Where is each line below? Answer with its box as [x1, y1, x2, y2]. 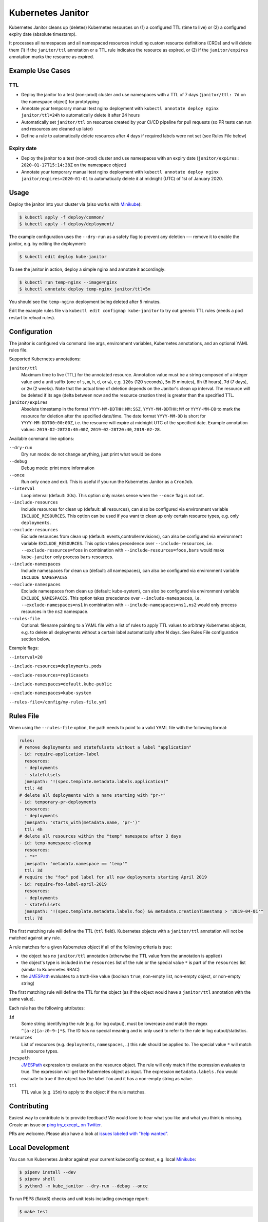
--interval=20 [9, 654, 43, 660]
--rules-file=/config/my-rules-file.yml [9, 699, 107, 705]
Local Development [9, 1143, 69, 1152]
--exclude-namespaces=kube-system [9, 690, 92, 696]
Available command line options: [9, 436, 74, 441]
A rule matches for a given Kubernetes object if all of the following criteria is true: [9, 944, 172, 950]
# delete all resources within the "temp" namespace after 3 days [19, 833, 181, 839]
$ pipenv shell [19, 1176, 56, 1182]
